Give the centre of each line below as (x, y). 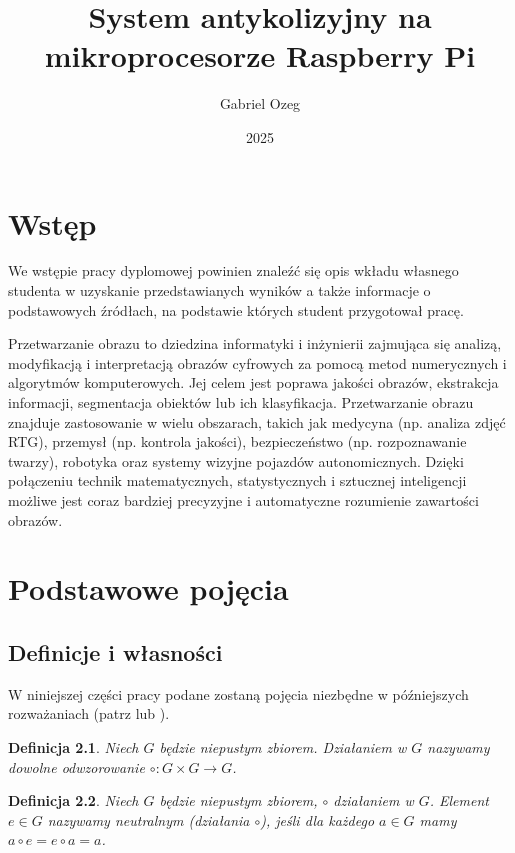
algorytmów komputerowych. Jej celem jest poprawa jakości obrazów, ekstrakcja (253, 382)
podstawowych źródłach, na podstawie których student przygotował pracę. (236, 309)
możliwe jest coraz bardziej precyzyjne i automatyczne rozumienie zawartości (243, 499)
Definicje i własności (115, 651)
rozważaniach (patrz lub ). (89, 713)
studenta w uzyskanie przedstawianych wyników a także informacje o (219, 290)
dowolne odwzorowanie (76, 766)
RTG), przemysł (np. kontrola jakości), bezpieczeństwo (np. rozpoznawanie (237, 441)
